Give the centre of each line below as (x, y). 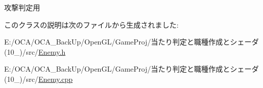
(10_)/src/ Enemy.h (35, 51)
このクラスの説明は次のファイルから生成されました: (91, 24)
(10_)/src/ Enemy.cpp (39, 79)
